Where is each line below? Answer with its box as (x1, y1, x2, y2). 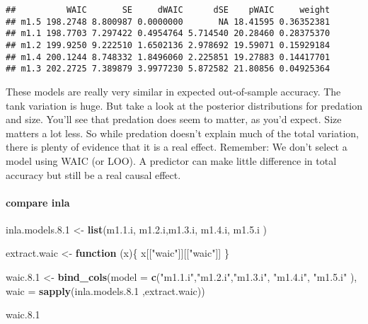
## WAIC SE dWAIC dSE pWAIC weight (6, 5, 330, 15)
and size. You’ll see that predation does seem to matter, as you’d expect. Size (6, 112, 342, 127)
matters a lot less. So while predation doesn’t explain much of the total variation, (6, 125, 359, 140)
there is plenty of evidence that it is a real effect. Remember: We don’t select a (6, 139, 347, 154)
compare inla (6, 195, 70, 209)
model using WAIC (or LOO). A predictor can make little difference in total (6, 153, 337, 168)
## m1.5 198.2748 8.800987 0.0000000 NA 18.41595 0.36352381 (6, 16, 330, 27)
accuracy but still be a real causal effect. (6, 167, 181, 182)
